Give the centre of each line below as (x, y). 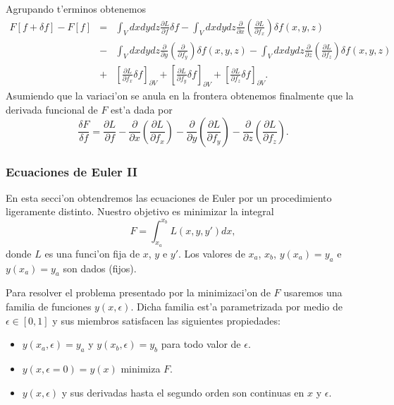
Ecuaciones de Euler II (72, 171)
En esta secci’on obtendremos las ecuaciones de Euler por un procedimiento (169, 197)
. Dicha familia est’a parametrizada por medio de (236, 306)
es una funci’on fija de (92, 253)
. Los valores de (212, 253)
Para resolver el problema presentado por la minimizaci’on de (138, 292)
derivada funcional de (52, 110)
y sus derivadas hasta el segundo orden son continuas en (183, 392)
